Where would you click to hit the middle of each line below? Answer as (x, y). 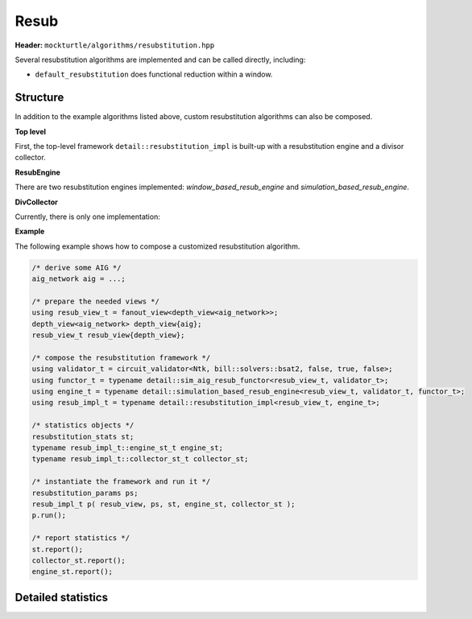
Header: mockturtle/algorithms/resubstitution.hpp (115, 45)
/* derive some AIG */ (77, 267)
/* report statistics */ (81, 538)
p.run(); (49, 516)
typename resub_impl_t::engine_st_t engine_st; (127, 448)
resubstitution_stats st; (83, 436)
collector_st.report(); (79, 560)
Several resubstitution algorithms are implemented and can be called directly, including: (160, 60)
